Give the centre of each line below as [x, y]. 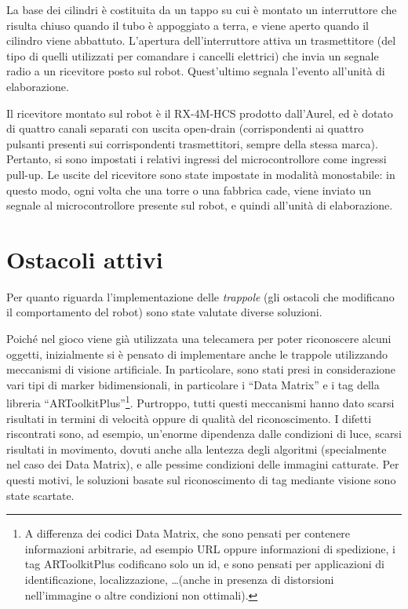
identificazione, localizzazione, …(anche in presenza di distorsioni [179, 579]
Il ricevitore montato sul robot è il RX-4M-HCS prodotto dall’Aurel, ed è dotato [200, 113]
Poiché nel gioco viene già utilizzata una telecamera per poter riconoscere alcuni [199, 339]
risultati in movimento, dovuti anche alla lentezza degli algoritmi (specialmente [197, 449]
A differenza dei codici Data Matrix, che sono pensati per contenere [188, 533]
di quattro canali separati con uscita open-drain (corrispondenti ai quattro [185, 128]
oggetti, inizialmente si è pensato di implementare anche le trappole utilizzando [197, 354]
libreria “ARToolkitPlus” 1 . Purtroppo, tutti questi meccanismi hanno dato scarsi [200, 402]
